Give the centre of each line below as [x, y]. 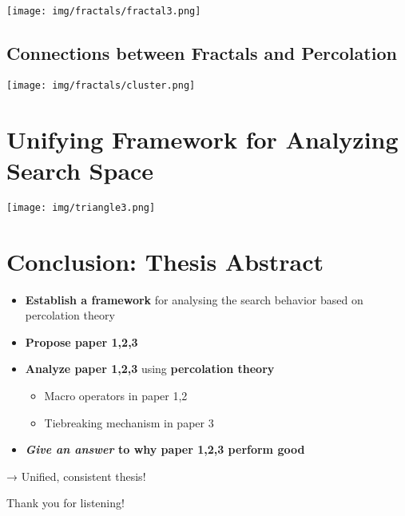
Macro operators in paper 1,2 [116, 395]
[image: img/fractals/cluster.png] [101, 85]
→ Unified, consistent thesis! [76, 476]
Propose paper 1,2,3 [81, 341]
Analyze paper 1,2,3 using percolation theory [150, 369]
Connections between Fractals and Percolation [202, 53]
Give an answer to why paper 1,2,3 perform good [165, 449]
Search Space [80, 170]
